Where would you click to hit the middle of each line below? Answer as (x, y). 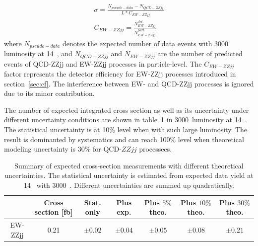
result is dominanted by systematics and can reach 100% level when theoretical (124, 139)
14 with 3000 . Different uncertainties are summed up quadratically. (129, 185)
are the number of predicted (200, 53)
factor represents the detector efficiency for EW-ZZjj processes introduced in (120, 74)
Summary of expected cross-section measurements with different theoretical (129, 165)
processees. (156, 149)
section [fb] (54, 212)
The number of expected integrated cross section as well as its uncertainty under (127, 110)
